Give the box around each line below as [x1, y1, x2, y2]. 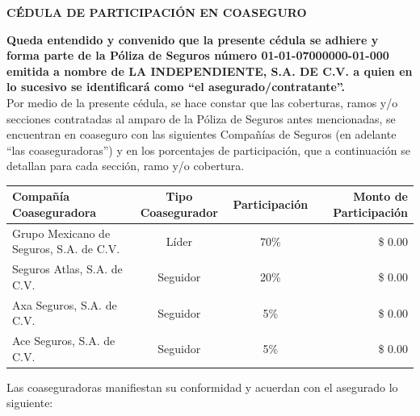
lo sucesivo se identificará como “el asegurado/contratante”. [6, 78, 346, 95]
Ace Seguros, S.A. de [12, 332, 115, 349]
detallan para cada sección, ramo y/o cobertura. [6, 157, 245, 174]
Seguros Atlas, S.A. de [12, 260, 123, 277]
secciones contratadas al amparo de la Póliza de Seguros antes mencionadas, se [6, 110, 396, 127]
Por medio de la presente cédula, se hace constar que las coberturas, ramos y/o [6, 94, 398, 110]
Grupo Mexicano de [12, 224, 111, 241]
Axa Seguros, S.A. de [12, 296, 117, 313]
